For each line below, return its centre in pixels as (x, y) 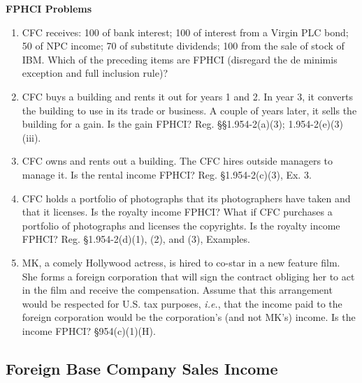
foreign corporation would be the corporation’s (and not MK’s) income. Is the (189, 317)
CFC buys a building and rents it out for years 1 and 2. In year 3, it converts (187, 96)
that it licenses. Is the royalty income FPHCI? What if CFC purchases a (177, 212)
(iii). (31, 137)
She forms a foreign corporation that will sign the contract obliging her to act (188, 276)
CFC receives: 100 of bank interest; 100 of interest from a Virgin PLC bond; (185, 32)
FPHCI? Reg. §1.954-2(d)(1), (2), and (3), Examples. (136, 239)
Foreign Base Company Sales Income (142, 368)
